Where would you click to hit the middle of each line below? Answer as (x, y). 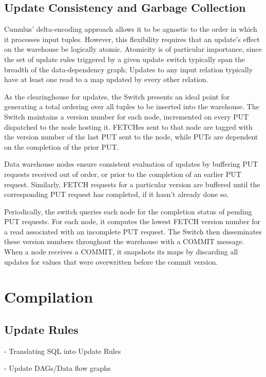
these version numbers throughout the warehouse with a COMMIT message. (124, 241)
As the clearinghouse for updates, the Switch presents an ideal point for (117, 96)
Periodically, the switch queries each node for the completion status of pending (128, 211)
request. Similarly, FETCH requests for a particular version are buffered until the (132, 184)
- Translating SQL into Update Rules (63, 351)
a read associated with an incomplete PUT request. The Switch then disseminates (133, 231)
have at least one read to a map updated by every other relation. (106, 79)
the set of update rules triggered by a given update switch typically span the (125, 59)
